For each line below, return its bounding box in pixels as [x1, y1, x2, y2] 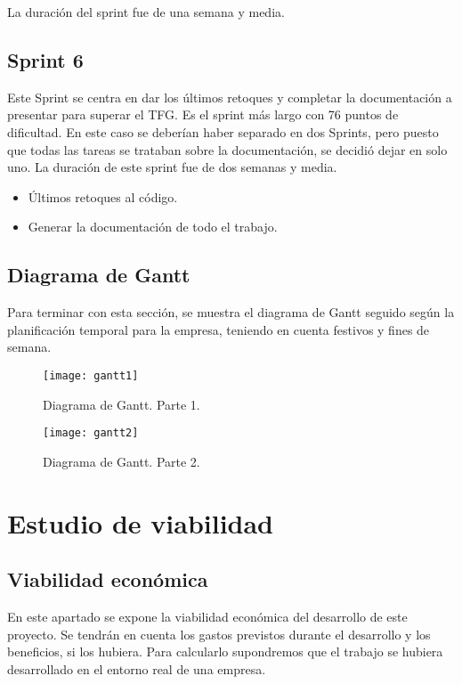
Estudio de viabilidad [7, 504, 274, 541]
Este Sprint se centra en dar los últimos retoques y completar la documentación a [7, 87, 452, 106]
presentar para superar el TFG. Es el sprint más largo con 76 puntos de [7, 105, 399, 124]
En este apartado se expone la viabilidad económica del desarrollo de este [7, 607, 408, 626]
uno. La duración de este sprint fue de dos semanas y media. [7, 158, 337, 176]
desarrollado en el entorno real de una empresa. [7, 659, 266, 678]
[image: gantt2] [43, 427, 139, 440]
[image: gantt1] [43, 369, 139, 382]
